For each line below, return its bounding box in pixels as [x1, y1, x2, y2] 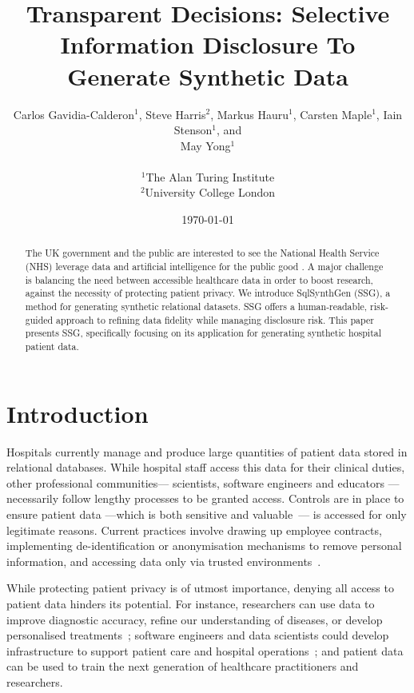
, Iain [376, 106, 403, 122]
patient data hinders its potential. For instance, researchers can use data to [6, 595, 375, 611]
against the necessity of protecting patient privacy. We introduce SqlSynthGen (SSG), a [25, 286, 391, 300]
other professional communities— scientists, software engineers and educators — [6, 474, 400, 491]
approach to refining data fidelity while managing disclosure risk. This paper [56, 313, 374, 326]
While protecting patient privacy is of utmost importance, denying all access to [6, 579, 394, 596]
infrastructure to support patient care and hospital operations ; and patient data [6, 642, 404, 659]
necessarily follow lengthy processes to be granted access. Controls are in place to [6, 490, 404, 507]
